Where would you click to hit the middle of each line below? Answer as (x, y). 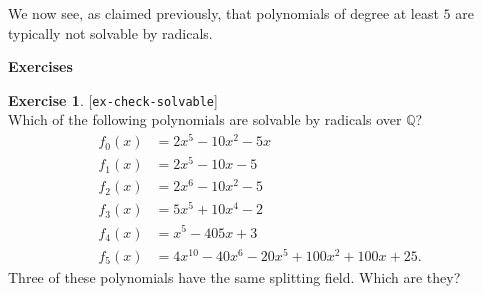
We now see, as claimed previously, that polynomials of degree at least (223, 13)
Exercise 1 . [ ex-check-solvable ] (113, 99)
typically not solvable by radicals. (110, 32)
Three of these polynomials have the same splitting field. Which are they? (234, 276)
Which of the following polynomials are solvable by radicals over (205, 119)
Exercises (40, 66)
